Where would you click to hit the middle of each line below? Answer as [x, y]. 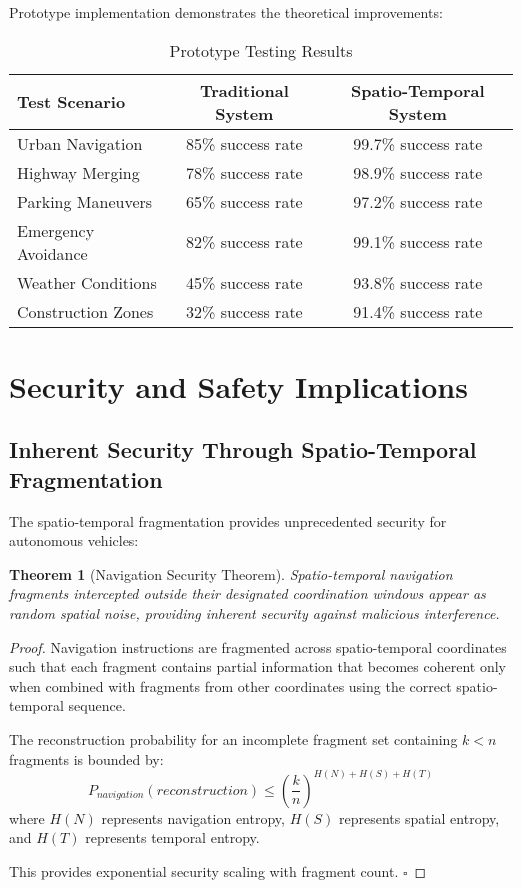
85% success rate [244, 143]
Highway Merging [78, 172]
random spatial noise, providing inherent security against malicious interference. [254, 612]
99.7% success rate [418, 143]
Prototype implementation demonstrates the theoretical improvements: [226, 12]
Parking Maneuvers [85, 201]
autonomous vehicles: [74, 540]
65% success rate [244, 201]
